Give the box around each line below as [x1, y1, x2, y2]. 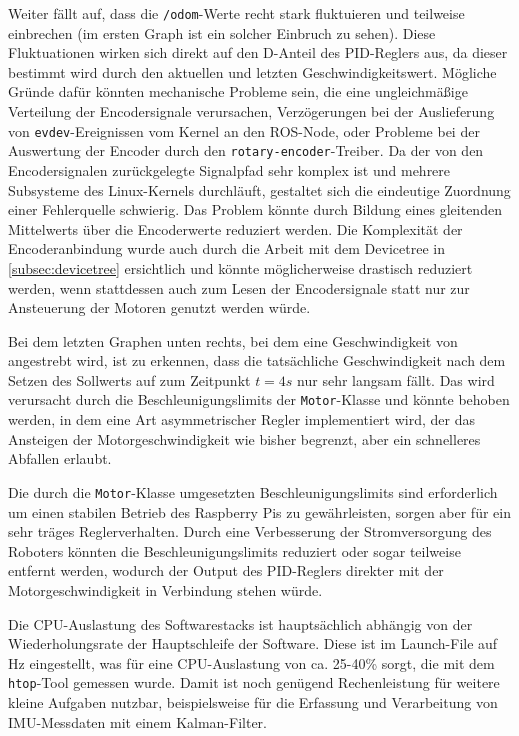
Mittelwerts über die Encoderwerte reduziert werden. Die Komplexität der [8, 218, 463, 239]
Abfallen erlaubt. [8, 448, 112, 469]
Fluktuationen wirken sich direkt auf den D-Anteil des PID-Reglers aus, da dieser [8, 42, 508, 63]
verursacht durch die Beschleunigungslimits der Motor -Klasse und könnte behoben [8, 389, 510, 410]
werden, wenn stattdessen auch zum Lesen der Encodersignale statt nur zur [8, 277, 470, 298]
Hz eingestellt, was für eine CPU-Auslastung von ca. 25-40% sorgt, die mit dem [8, 652, 495, 673]
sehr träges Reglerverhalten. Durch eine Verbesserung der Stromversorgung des [8, 521, 492, 542]
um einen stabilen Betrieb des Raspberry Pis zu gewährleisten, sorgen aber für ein [8, 501, 511, 522]
